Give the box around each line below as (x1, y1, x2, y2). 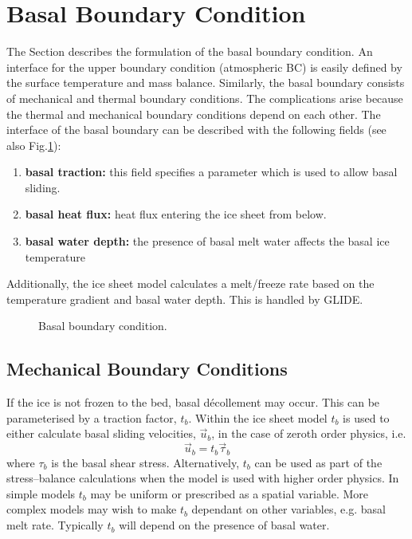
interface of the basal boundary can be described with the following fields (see (6, 121, 386, 138)
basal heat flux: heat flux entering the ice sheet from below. (25, 206, 327, 222)
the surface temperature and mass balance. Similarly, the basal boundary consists (6, 74, 405, 91)
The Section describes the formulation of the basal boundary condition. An (6, 43, 373, 60)
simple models (6, 485, 76, 502)
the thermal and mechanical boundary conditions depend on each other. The (6, 105, 381, 122)
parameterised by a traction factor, (6, 409, 177, 426)
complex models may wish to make (6, 501, 177, 517)
